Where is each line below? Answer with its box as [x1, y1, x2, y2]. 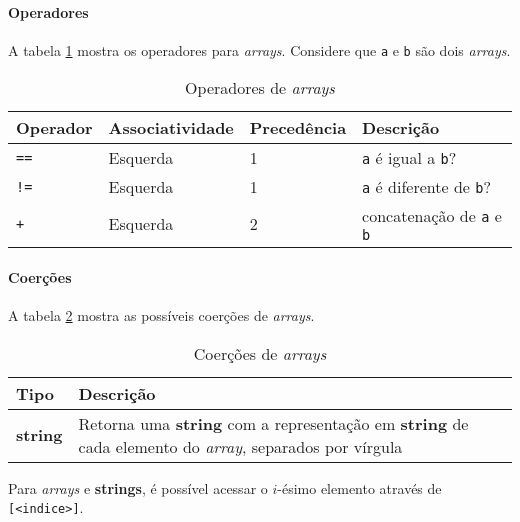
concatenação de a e [362, 204, 502, 228]
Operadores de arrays [185, 76, 335, 100]
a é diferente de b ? [362, 175, 491, 199]
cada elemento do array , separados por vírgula [78, 434, 403, 458]
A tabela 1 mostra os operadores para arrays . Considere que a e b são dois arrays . [8, 39, 511, 60]
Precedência [249, 116, 347, 140]
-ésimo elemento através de [277, 477, 442, 498]
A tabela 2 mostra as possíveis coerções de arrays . [8, 305, 315, 326]
